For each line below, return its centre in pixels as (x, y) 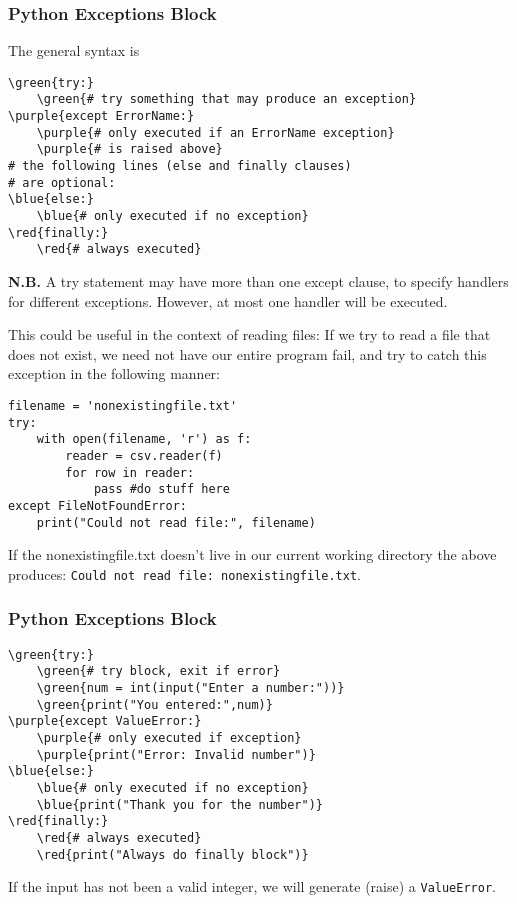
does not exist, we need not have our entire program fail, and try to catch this (247, 353)
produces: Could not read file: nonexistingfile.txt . (184, 573)
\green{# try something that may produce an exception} (226, 99)
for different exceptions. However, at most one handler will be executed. (228, 300)
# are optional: (62, 182)
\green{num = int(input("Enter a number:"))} (190, 688)
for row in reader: (130, 472)
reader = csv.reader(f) (144, 455)
